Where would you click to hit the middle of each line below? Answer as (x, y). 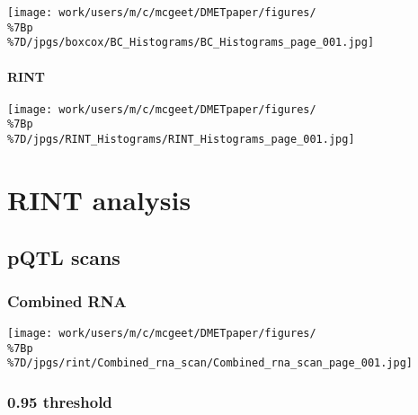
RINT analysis (99, 199)
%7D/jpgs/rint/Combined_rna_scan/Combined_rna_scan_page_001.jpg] (210, 363)
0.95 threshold (60, 402)
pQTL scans (64, 256)
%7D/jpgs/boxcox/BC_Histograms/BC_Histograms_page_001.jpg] (191, 43)
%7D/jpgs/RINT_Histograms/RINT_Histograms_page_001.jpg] (181, 140)
